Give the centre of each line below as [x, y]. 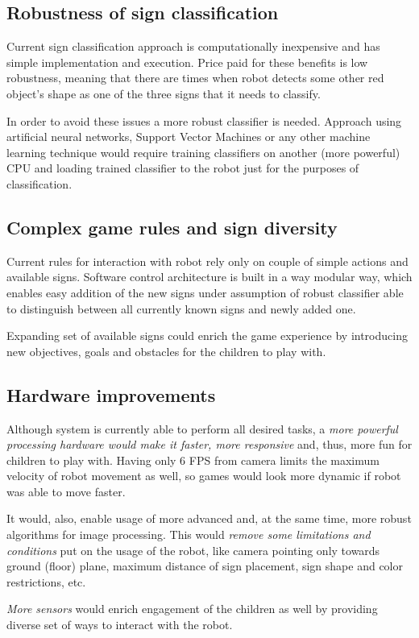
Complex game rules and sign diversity [172, 227]
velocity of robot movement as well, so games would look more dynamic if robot [204, 476]
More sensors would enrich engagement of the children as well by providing [192, 609]
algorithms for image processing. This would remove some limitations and [189, 534]
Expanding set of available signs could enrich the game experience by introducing [207, 336]
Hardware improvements [111, 394]
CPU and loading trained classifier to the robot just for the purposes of [183, 168]
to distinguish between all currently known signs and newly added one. [181, 308]
